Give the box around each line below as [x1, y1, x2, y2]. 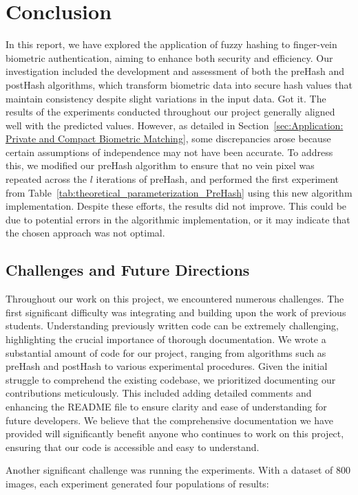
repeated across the [6, 172, 87, 186]
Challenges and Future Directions [6, 259, 250, 280]
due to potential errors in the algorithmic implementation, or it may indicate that [6, 212, 350, 226]
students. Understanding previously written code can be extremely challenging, [6, 318, 339, 333]
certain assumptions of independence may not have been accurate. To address [6, 144, 333, 159]
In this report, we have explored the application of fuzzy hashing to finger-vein [6, 37, 337, 52]
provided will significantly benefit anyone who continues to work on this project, [6, 426, 344, 441]
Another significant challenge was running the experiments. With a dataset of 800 [6, 463, 350, 477]
